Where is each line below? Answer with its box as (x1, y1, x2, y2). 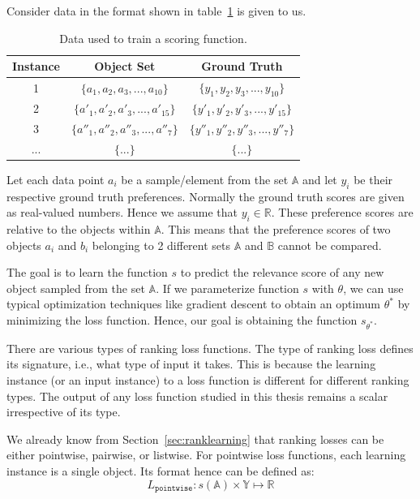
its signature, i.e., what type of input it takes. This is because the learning (6, 355, 376, 372)
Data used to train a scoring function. (59, 29, 247, 46)
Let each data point (6, 170, 105, 187)
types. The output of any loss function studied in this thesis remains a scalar (6, 387, 388, 404)
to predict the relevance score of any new (180, 264, 384, 281)
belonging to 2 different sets (92, 236, 230, 253)
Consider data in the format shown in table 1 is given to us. (6, 2, 306, 19)
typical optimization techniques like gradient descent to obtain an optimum (6, 295, 381, 312)
